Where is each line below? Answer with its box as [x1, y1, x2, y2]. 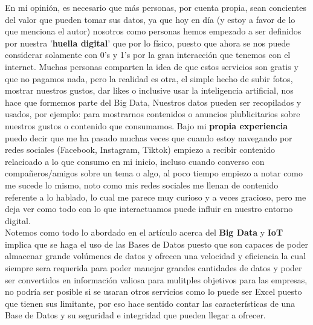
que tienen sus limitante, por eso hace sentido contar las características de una [5, 297, 295, 309]
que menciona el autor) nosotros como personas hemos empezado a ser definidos [5, 25, 302, 37]
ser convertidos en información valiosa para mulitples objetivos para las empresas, [5, 273, 308, 286]
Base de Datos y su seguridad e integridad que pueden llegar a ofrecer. [5, 309, 266, 321]
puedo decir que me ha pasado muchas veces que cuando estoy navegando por [5, 131, 292, 144]
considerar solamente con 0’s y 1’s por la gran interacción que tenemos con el [5, 48, 291, 61]
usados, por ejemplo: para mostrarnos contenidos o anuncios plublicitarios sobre [5, 108, 300, 120]
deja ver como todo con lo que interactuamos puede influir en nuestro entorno [5, 202, 293, 215]
